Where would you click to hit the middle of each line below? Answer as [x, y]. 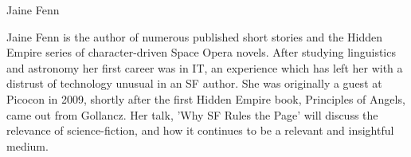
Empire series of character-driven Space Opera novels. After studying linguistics [201, 52]
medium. [27, 145]
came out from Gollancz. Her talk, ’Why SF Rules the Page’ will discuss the [192, 114]
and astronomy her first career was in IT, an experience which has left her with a [205, 67]
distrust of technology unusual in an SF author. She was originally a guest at [194, 83]
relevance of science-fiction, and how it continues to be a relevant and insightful [200, 130]
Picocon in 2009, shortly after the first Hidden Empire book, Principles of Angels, [206, 98]
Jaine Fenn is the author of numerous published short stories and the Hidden [194, 36]
